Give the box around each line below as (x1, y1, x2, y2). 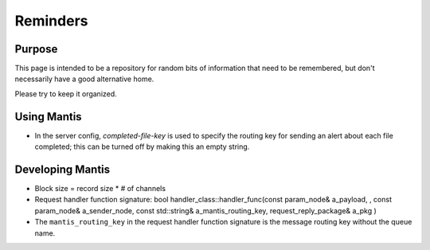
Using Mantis (14, 110, 83, 123)
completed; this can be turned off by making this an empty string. (34, 142, 250, 151)
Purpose (14, 42, 58, 56)
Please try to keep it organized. (14, 88, 117, 99)
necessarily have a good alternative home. (14, 74, 154, 84)
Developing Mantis (14, 162, 111, 176)
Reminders (14, 12, 88, 29)
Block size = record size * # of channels (34, 184, 166, 193)
